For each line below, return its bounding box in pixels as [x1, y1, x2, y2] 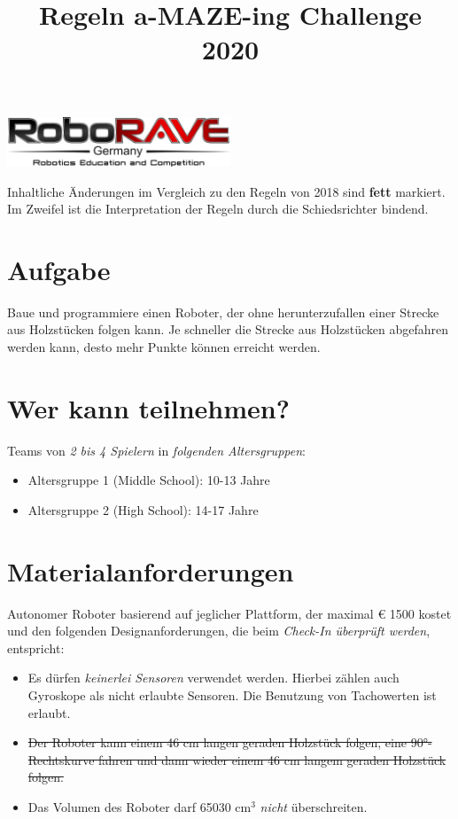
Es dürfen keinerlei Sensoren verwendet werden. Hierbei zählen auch [27, 668, 400, 687]
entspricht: [7, 638, 65, 657]
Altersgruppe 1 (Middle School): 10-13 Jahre [27, 471, 270, 489]
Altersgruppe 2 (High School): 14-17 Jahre [27, 500, 259, 519]
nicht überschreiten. [260, 797, 368, 815]
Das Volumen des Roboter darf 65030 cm [27, 797, 252, 815]
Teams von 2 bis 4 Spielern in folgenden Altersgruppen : [7, 441, 306, 459]
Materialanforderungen [7, 552, 294, 589]
